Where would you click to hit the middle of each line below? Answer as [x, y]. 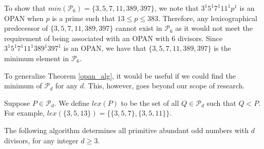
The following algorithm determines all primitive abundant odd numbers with [126, 130]
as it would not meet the [214, 28]
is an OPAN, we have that [105, 48]
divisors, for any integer [41, 140]
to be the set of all [150, 103]
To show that [25, 8]
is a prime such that [83, 18]
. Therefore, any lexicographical [208, 18]
